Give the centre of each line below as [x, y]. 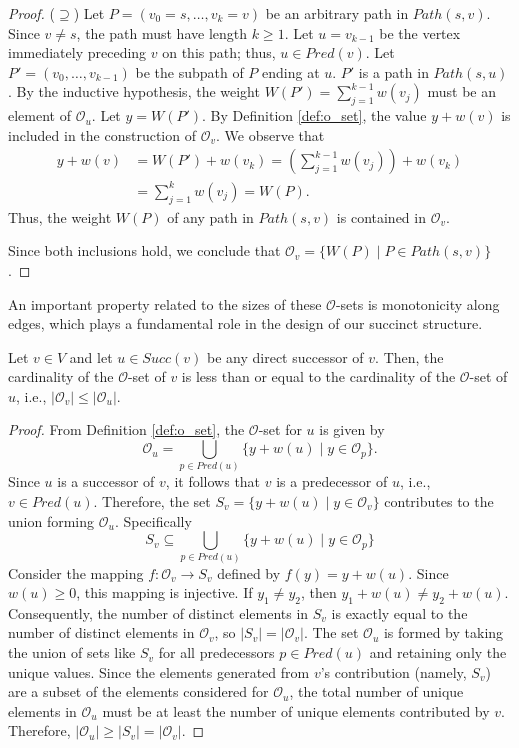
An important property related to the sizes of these [165, 303]
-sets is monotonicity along [417, 303]
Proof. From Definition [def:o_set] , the [126, 429]
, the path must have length [162, 32]
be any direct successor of [285, 356]
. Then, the [409, 356]
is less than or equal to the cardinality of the [318, 376]
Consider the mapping [76, 572]
